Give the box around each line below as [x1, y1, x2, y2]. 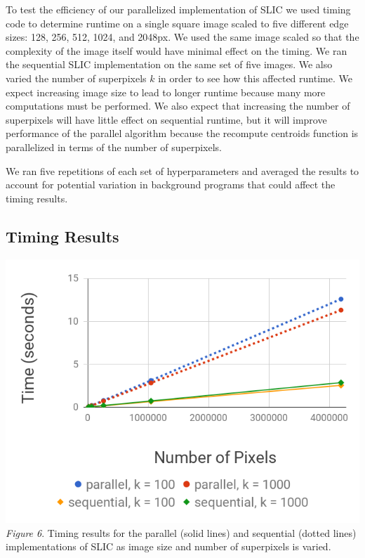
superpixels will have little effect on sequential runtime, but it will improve [6, 112, 327, 126]
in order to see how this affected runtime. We [158, 70, 352, 85]
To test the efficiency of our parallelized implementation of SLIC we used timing [6, 2, 351, 16]
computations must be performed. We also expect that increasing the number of [6, 98, 350, 113]
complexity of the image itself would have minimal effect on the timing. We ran [6, 43, 347, 58]
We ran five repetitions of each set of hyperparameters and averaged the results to [6, 163, 359, 178]
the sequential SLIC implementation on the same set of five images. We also [6, 57, 333, 72]
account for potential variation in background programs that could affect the [6, 177, 336, 192]
